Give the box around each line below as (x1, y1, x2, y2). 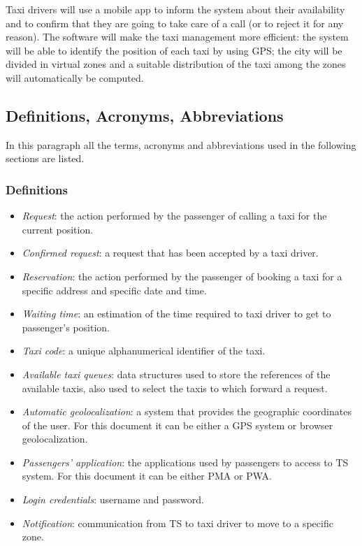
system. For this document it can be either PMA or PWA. (22, 468, 272, 483)
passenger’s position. (22, 319, 110, 334)
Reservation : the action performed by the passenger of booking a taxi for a (22, 268, 342, 283)
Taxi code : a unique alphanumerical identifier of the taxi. (22, 343, 266, 358)
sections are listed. (6, 151, 85, 166)
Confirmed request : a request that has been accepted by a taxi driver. (22, 245, 319, 260)
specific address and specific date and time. (22, 282, 207, 297)
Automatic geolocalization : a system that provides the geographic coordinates (22, 404, 352, 419)
